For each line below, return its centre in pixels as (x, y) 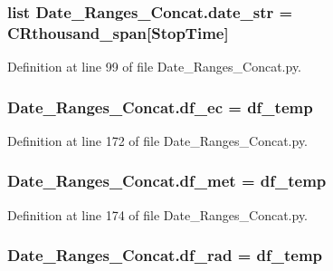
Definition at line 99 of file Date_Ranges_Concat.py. (155, 67)
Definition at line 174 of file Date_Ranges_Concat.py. (158, 214)
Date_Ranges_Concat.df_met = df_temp (167, 181)
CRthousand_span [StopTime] (118, 32)
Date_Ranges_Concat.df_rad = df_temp (165, 255)
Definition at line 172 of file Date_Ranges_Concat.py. (158, 140)
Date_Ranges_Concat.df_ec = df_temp (160, 106)
